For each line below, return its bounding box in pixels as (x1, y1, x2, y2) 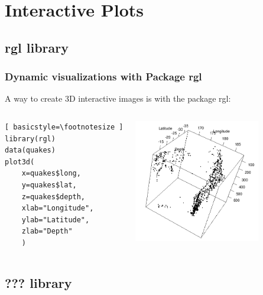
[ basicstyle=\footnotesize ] (5, 122, 124, 131)
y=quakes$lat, (21, 180, 77, 189)
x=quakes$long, (21, 169, 81, 178)
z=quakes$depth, (21, 192, 86, 201)
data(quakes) (5, 146, 56, 155)
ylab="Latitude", (21, 215, 90, 224)
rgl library (5, 38, 69, 56)
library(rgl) (5, 134, 56, 143)
